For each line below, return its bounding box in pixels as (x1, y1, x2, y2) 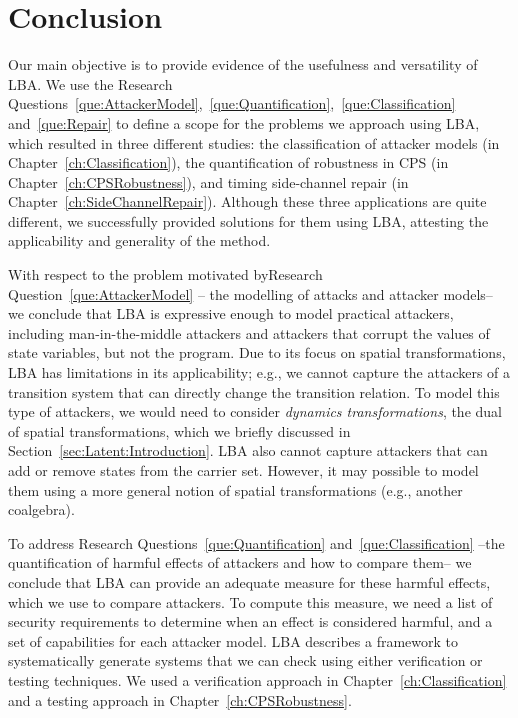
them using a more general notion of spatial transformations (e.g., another (8, 479, 463, 500)
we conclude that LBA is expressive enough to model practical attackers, (8, 303, 454, 324)
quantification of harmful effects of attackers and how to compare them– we (8, 552, 472, 573)
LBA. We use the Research (8, 73, 173, 94)
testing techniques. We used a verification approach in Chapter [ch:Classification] (8, 669, 507, 690)
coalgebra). (8, 499, 75, 520)
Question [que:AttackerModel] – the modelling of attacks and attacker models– (8, 283, 493, 304)
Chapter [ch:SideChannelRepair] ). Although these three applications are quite (8, 191, 487, 212)
